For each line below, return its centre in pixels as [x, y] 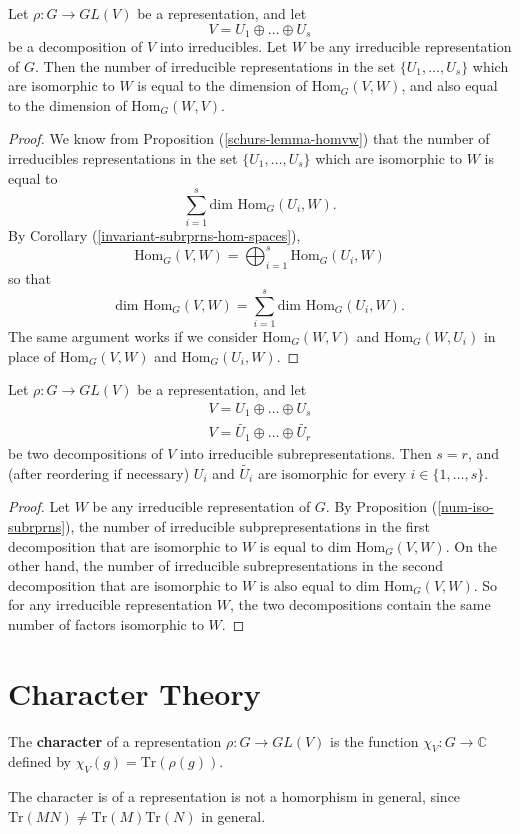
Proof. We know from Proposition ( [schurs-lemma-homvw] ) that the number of [249, 138]
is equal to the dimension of [222, 85]
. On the [471, 545]
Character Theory [134, 692]
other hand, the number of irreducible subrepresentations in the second [225, 565]
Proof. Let [39, 506]
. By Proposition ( [381, 506]
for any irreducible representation [110, 604]
